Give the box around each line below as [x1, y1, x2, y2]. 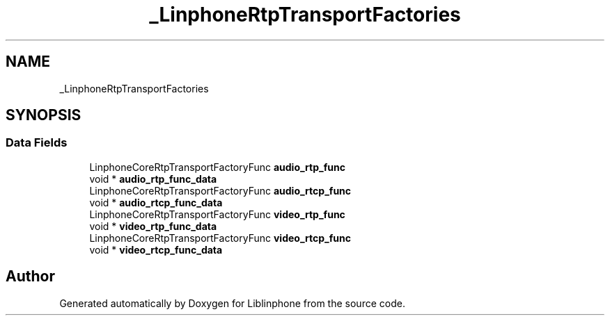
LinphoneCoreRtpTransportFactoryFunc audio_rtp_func [89, 160, 345, 173]
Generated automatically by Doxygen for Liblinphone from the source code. [59, 297, 405, 309]
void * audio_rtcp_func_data [89, 196, 223, 208]
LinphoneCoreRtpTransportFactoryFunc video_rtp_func [89, 208, 345, 220]
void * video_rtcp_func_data [89, 243, 223, 256]
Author [6, 267, 55, 286]
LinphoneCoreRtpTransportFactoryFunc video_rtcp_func [89, 231, 351, 244]
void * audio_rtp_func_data [89, 172, 217, 185]
